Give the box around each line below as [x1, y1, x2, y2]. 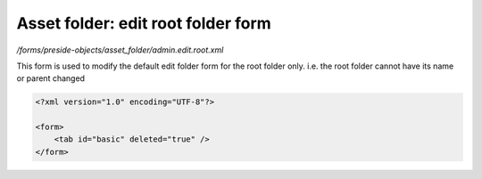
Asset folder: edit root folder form [16, 13, 271, 33]
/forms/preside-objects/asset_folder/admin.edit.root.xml [16, 45, 224, 55]
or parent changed [16, 73, 85, 84]
